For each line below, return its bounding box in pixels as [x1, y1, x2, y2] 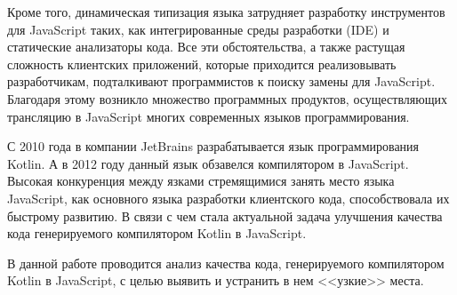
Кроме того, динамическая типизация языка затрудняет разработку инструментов [7, 3, 445, 20]
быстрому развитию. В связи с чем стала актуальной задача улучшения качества [7, 206, 443, 225]
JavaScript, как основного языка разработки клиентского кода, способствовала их [7, 188, 450, 207]
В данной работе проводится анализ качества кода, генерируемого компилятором [7, 253, 445, 272]
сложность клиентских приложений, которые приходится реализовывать [7, 54, 397, 73]
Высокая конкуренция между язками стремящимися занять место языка [7, 171, 395, 190]
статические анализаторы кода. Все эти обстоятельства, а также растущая [7, 37, 405, 56]
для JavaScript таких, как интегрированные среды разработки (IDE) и [7, 20, 389, 38]
